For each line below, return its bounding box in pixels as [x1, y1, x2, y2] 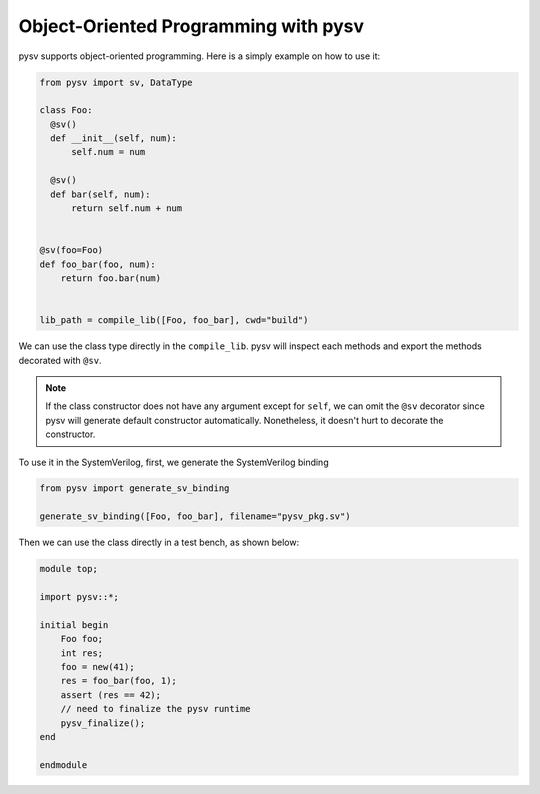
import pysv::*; [39, 591, 120, 603]
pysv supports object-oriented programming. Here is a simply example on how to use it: [18, 50, 381, 62]
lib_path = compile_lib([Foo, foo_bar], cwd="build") [39, 315, 309, 326]
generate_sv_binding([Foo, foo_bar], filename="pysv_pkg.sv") [39, 511, 351, 522]
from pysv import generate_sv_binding [39, 483, 230, 494]
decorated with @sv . [18, 354, 102, 366]
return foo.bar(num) [60, 273, 162, 284]
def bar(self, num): [50, 188, 151, 200]
